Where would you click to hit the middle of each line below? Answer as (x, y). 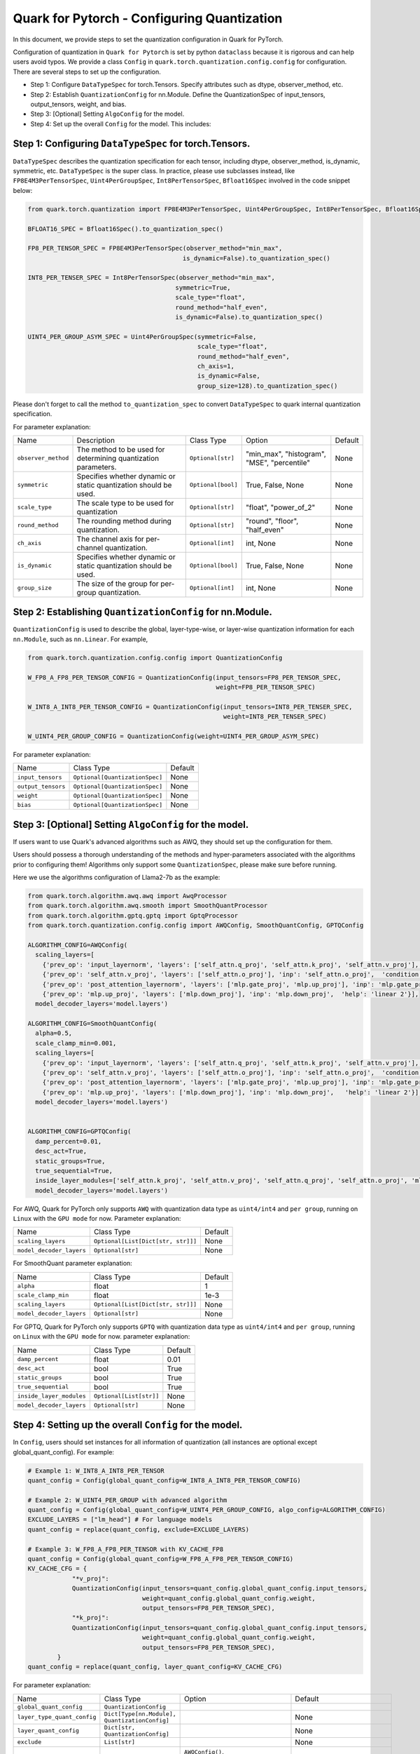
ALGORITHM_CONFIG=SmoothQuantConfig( (92, 1024)
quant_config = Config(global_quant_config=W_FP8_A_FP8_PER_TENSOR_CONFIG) (161, 1559)
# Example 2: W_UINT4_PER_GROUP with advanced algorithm (127, 1500)
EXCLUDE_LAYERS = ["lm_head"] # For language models (120, 1520)
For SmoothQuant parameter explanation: (72, 1264)
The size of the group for (118, 584)
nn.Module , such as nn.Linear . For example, (80, 639)
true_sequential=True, (74, 1171)
